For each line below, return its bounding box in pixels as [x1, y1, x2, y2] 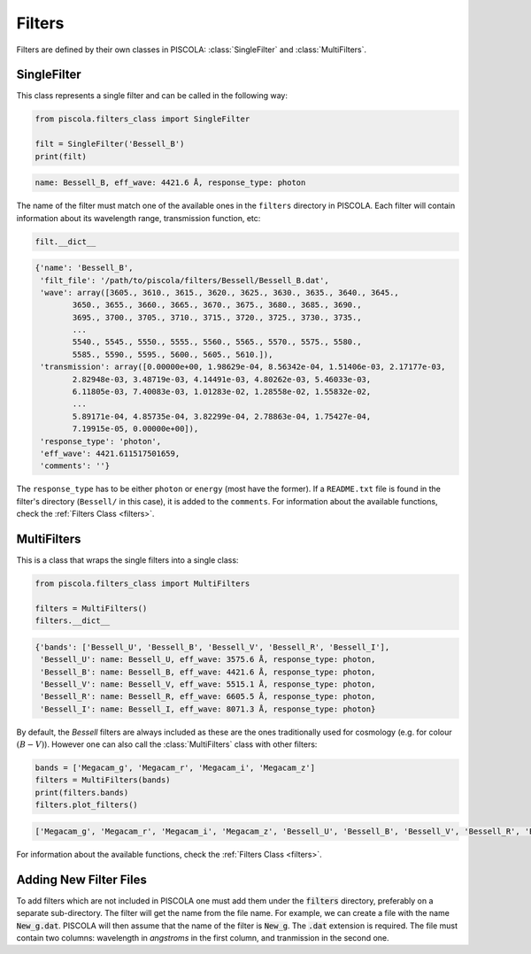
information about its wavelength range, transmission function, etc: [16, 212, 261, 223]
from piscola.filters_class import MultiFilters [35, 579, 250, 589]
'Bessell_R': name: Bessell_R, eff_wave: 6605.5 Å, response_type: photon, [40, 691, 376, 702]
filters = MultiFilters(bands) [35, 775, 172, 785]
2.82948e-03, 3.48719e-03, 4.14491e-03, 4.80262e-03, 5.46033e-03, [72, 374, 372, 384]
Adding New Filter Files [16, 872, 148, 887]
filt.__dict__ [35, 236, 96, 247]
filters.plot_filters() [35, 800, 139, 810]
